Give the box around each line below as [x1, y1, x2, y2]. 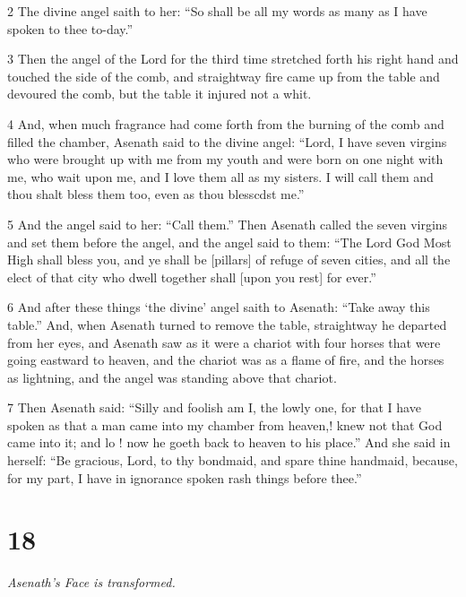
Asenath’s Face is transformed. [7, 573, 176, 592]
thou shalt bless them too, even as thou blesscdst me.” [7, 185, 305, 203]
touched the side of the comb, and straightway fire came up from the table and [7, 66, 440, 85]
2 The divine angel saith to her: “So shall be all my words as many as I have [7, 2, 427, 20]
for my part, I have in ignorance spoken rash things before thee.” [7, 468, 362, 487]
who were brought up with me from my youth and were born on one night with [7, 150, 444, 169]
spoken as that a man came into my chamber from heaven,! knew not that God [7, 415, 443, 434]
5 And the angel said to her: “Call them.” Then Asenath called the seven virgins [7, 214, 448, 233]
